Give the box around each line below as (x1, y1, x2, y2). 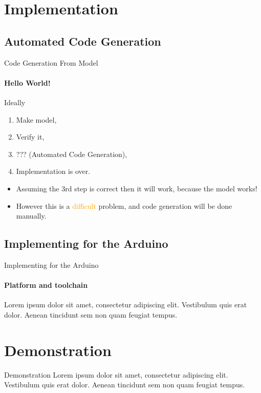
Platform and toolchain (4, 280, 88, 290)
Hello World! (4, 77, 51, 88)
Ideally (4, 96, 26, 107)
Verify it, (16, 131, 45, 142)
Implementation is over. (16, 166, 91, 176)
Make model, (16, 114, 57, 125)
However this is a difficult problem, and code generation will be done (16, 200, 232, 211)
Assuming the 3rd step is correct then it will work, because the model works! (16, 183, 257, 193)
